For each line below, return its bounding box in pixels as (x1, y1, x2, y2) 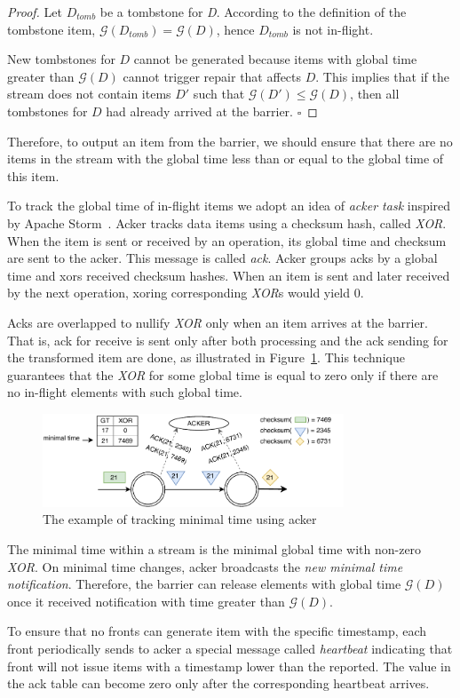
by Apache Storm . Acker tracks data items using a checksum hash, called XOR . (7, 213, 447, 232)
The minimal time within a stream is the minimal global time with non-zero (7, 540, 422, 559)
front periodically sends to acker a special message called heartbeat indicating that (7, 639, 453, 658)
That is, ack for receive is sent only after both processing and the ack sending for (7, 330, 448, 349)
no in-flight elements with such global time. (7, 383, 242, 401)
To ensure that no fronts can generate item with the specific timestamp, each (7, 622, 427, 640)
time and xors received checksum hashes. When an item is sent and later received (7, 266, 450, 284)
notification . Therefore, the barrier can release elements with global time (7, 575, 401, 593)
